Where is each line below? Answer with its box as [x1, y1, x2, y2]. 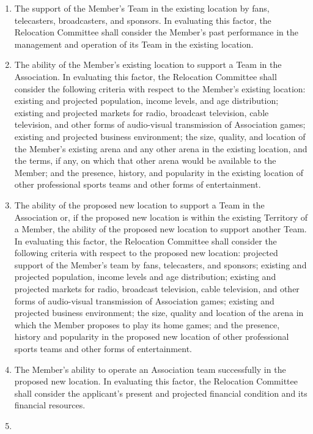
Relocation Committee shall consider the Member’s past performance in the [14, 26, 298, 39]
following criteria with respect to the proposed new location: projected [14, 246, 278, 259]
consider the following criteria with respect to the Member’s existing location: [14, 82, 306, 95]
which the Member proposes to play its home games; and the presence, [14, 318, 280, 331]
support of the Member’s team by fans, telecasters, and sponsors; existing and [14, 258, 307, 271]
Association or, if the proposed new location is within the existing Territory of [14, 210, 308, 223]
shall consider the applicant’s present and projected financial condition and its [14, 386, 307, 399]
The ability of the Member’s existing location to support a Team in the [14, 58, 282, 71]
